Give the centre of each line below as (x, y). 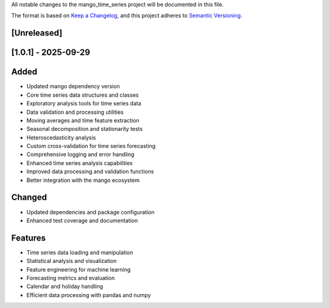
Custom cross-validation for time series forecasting (91, 146)
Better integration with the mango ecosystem (83, 180)
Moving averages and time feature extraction (83, 120)
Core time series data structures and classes (83, 95)
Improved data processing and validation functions (90, 172)
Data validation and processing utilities (75, 112)
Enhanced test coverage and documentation (82, 220)
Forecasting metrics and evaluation (71, 278)
